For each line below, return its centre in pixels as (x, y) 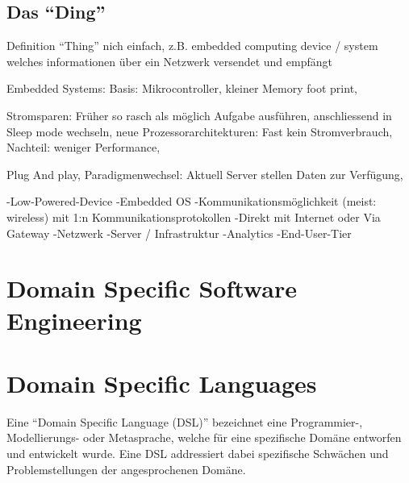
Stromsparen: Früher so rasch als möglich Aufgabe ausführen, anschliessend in (199, 115)
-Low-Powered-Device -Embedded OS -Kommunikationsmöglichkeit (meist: (192, 201)
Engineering (74, 320)
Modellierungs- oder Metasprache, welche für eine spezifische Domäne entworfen (204, 437)
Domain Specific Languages (162, 383)
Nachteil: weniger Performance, (83, 147)
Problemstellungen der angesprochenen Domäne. (126, 469)
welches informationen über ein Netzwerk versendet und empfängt (169, 61)
